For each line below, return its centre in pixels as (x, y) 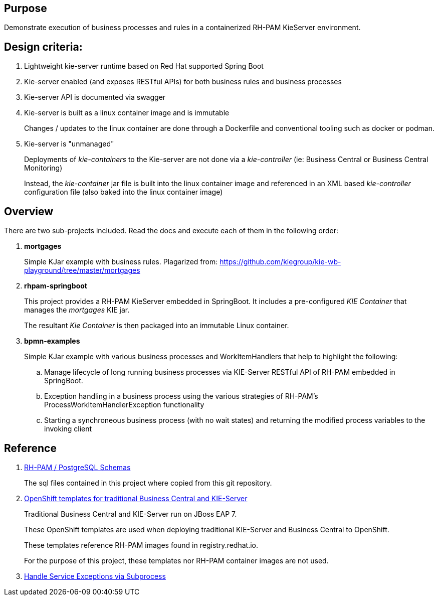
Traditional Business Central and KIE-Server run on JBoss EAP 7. (131, 514)
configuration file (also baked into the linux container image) (124, 192)
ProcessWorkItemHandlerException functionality (124, 405)
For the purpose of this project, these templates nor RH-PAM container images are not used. (176, 560)
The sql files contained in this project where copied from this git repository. (148, 483)
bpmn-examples (52, 341)
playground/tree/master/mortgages (82, 270)
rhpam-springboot (56, 286)
